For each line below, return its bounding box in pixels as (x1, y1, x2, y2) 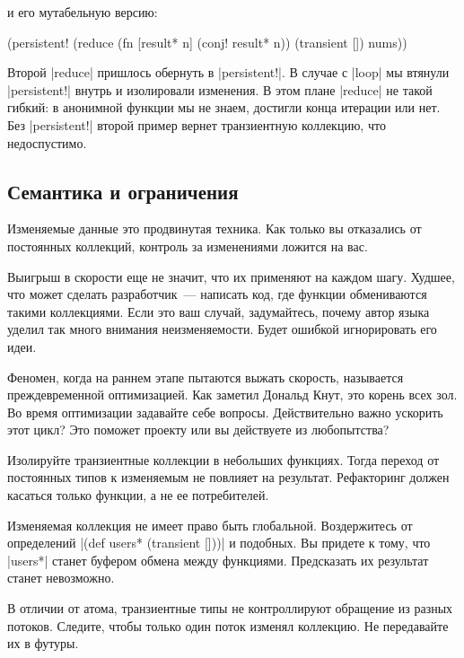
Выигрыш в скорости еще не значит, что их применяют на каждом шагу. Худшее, (7, 267, 455, 285)
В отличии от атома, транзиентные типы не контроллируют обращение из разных (7, 599, 453, 618)
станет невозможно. (7, 568, 115, 587)
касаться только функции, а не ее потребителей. (7, 486, 269, 504)
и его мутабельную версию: (7, 3, 158, 21)
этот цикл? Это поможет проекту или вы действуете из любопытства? (7, 420, 390, 439)
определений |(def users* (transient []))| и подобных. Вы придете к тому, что (7, 533, 431, 552)
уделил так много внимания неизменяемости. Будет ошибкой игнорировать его (7, 320, 437, 338)
